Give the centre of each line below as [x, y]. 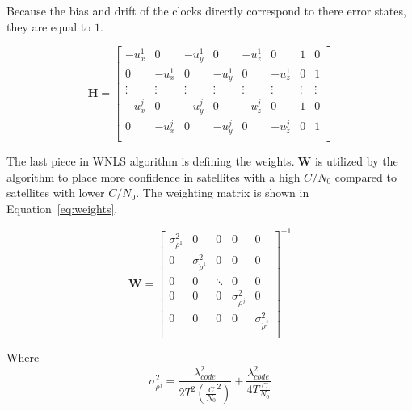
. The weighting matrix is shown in [223, 193]
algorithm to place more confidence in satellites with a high [153, 176]
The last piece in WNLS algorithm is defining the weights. [151, 160]
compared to [366, 176]
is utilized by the [356, 160]
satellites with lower [56, 193]
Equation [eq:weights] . [62, 208]
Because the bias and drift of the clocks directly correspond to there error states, [206, 10]
